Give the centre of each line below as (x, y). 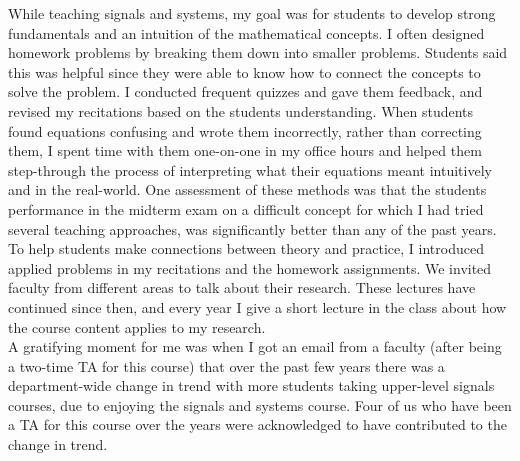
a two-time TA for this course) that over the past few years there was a (226, 365)
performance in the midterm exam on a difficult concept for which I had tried (246, 208)
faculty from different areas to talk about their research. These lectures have (242, 287)
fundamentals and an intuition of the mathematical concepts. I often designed (246, 32)
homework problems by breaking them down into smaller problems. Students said (258, 52)
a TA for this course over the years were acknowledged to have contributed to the (257, 424)
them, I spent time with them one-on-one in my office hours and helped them (245, 150)
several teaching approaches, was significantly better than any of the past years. (252, 228)
